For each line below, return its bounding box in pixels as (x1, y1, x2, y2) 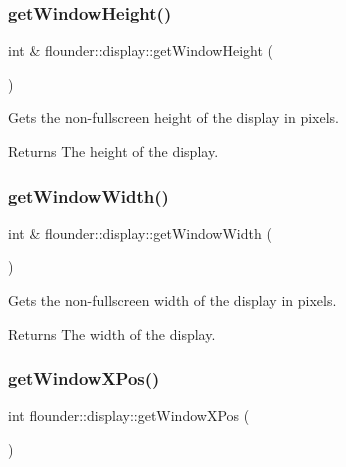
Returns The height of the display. (8, 141, 219, 161)
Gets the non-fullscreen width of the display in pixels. (8, 290, 337, 310)
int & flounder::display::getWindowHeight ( (8, 40, 274, 61)
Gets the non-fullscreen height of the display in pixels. (8, 107, 340, 128)
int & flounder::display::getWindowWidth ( (8, 222, 272, 243)
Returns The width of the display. (8, 323, 216, 344)
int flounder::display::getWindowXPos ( (8, 405, 250, 426)
